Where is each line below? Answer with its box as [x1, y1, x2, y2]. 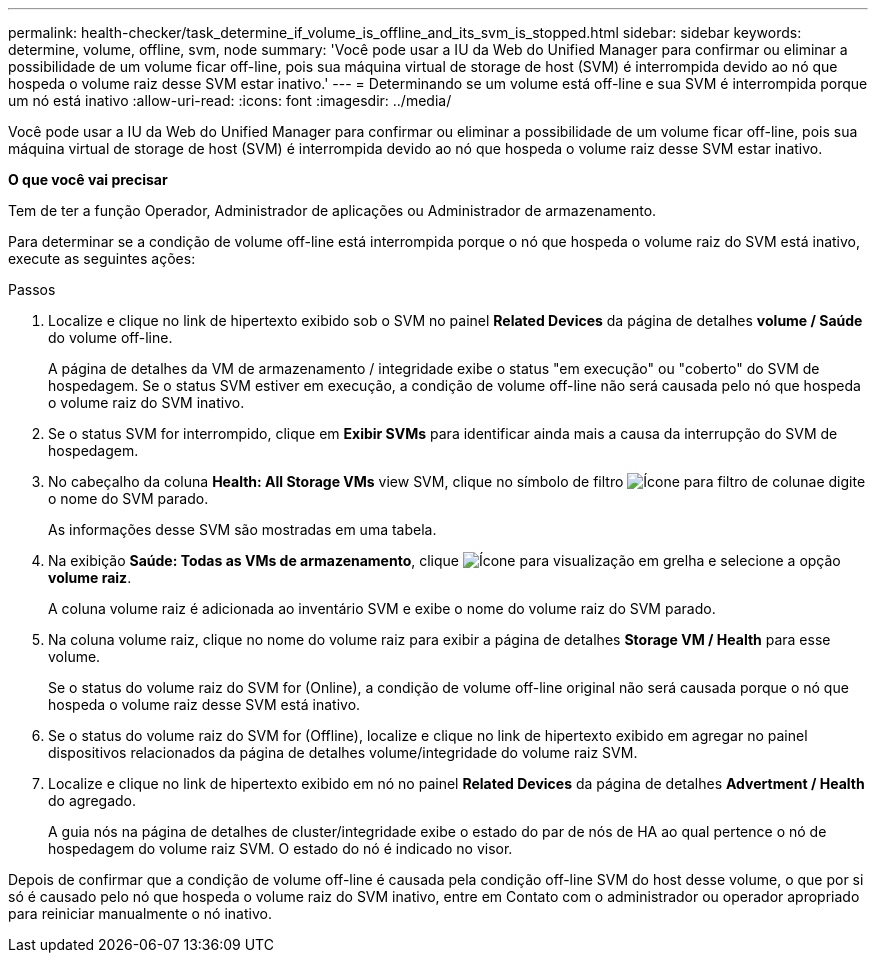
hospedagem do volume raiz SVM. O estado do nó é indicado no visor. [48, 840, 513, 857]
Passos [8, 281, 56, 298]
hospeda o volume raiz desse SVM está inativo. [48, 696, 361, 713]
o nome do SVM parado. [48, 490, 209, 507]
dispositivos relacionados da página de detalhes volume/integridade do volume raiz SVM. [48, 744, 638, 761]
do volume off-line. [48, 329, 173, 346]
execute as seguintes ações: [8, 250, 196, 267]
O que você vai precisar [8, 171, 168, 188]
